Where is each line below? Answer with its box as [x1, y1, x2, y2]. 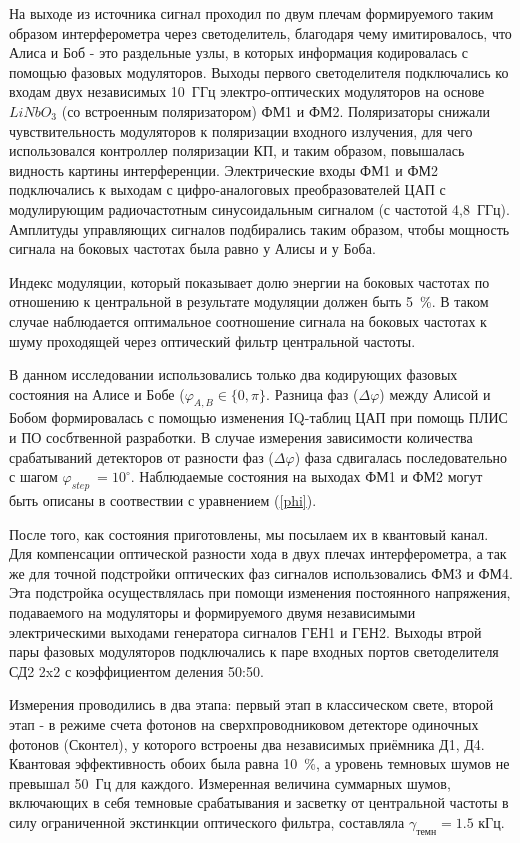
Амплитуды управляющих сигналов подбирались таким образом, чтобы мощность [9, 218, 510, 239]
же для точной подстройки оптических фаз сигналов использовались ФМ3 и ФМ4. [9, 562, 513, 583]
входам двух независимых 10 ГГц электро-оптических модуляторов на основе [9, 81, 485, 102]
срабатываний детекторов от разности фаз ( [9, 446, 274, 467]
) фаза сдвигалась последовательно [294, 446, 508, 467]
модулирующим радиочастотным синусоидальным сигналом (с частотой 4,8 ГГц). [9, 198, 510, 219]
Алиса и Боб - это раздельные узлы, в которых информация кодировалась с [9, 42, 469, 63]
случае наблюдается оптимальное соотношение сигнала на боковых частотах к [9, 310, 487, 331]
